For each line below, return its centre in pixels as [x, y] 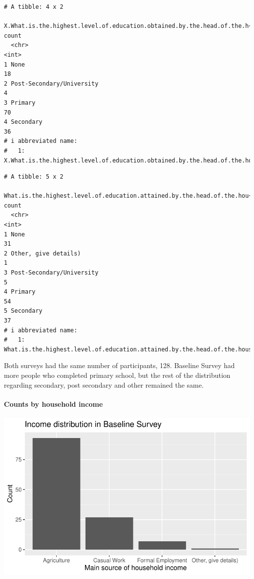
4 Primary [20, 292]
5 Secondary [23, 311]
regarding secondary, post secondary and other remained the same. [104, 384]
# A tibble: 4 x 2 [34, 7]
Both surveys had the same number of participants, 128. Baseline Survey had [119, 365]
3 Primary [20, 103]
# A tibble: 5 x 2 [34, 177]
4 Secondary [23, 122]
